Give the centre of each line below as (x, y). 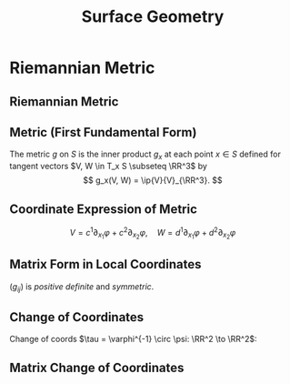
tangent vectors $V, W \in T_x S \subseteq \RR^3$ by (108, 167)
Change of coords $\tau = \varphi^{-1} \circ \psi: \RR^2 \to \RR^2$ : (133, 339)
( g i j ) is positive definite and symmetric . (82, 287)
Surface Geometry (153, 17)
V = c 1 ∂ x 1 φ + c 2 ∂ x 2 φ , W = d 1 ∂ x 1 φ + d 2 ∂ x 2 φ (153, 233)
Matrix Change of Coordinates (97, 367)
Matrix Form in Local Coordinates (105, 264)
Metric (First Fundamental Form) (103, 132)
